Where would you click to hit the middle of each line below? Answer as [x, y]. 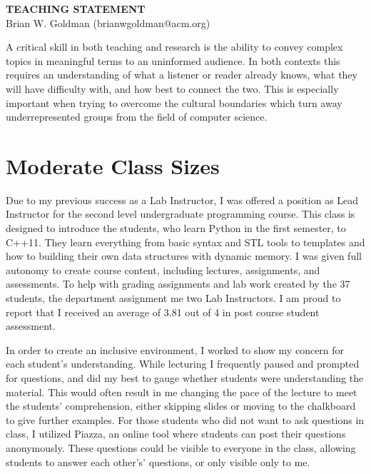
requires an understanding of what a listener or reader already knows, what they [182, 75]
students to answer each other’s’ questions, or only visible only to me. [158, 462]
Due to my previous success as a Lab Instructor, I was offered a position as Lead [182, 200]
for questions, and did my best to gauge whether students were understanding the [185, 378]
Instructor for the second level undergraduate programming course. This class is [181, 214]
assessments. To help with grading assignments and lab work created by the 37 [178, 284]
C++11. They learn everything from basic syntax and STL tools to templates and [185, 242]
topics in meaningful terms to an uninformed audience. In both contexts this [173, 60]
